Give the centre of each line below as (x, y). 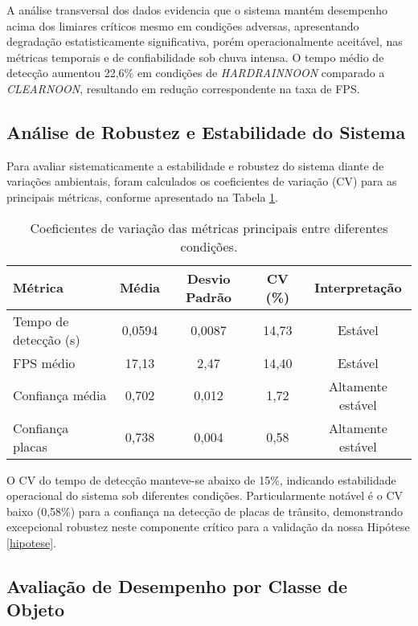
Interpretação (358, 288)
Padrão (209, 297)
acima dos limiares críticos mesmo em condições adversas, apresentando (183, 25)
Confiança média (60, 395)
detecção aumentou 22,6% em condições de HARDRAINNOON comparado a (196, 73)
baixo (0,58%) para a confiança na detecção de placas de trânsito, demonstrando (205, 511)
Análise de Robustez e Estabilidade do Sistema (206, 131)
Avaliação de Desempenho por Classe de (177, 585)
